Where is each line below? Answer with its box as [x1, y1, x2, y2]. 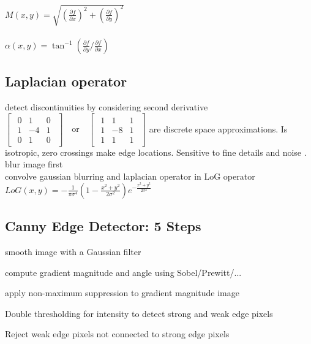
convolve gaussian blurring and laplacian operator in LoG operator [5, 169, 255, 182]
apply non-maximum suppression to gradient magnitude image [5, 286, 239, 299]
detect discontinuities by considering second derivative [5, 100, 208, 113]
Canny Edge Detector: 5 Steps [5, 216, 201, 235]
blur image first [5, 158, 63, 170]
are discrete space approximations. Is [149, 122, 288, 135]
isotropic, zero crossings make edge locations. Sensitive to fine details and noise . [5, 145, 307, 158]
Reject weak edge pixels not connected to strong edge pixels [5, 327, 230, 340]
